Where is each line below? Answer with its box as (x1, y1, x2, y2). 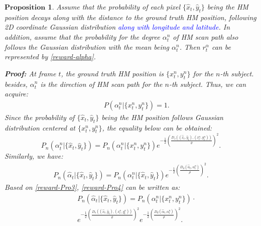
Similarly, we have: (5, 151, 63, 161)
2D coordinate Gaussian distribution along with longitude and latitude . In (5, 22, 230, 32)
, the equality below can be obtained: (102, 122, 212, 133)
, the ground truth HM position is (61, 68, 164, 78)
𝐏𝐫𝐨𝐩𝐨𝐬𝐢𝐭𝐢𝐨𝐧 (5, 4, 46, 11)
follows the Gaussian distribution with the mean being (5, 41, 170, 52)
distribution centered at (5, 122, 75, 133)
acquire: (5, 88, 29, 99)
